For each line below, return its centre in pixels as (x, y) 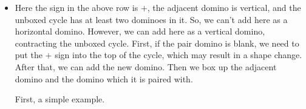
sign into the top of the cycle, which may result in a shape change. (178, 55)
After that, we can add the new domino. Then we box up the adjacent (146, 66)
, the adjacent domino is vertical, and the (224, 7)
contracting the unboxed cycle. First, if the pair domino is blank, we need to (157, 43)
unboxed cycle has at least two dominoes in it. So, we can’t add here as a (151, 19)
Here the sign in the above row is (76, 7)
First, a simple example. (60, 99)
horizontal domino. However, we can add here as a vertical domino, (140, 31)
